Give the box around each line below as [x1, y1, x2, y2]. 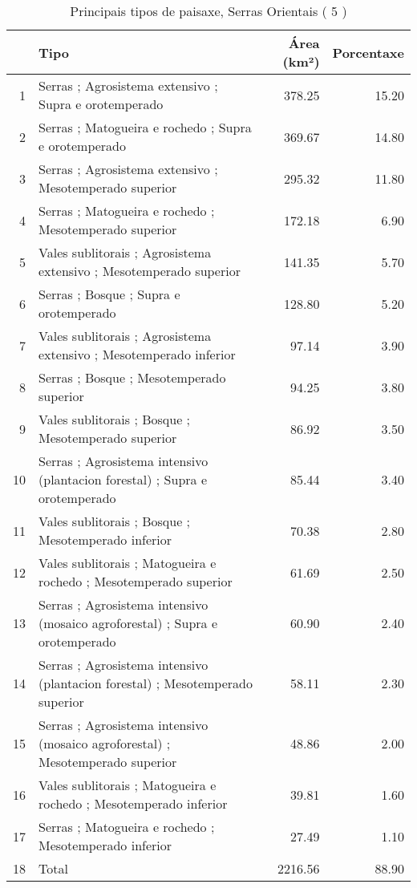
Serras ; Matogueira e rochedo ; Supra [38, 118, 252, 136]
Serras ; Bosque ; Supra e [38, 285, 180, 303]
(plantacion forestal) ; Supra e [38, 470, 208, 489]
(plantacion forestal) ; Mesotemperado [38, 674, 253, 692]
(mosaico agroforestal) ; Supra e [38, 614, 217, 632]
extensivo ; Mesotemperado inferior [38, 345, 236, 363]
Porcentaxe [332, 43, 404, 62]
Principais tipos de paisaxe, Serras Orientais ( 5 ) [70, 2, 347, 20]
